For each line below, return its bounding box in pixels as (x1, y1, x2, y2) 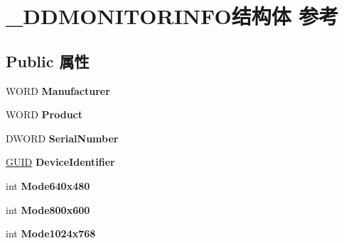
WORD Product (6, 107, 83, 122)
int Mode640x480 (6, 178, 90, 193)
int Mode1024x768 (6, 226, 96, 241)
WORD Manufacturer (6, 83, 110, 98)
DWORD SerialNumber (6, 130, 119, 145)
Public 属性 (6, 50, 90, 72)
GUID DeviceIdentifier (6, 154, 115, 169)
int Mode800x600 (6, 202, 90, 217)
